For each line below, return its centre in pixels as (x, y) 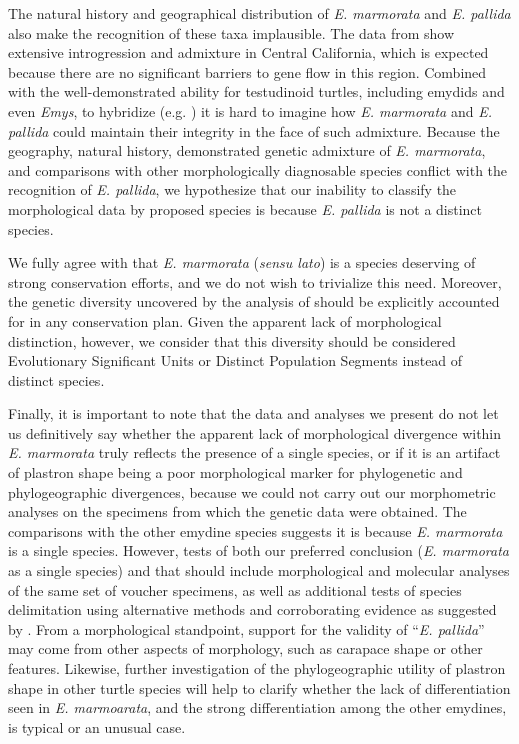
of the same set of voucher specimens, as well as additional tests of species (235, 589)
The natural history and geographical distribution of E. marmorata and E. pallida (259, 13)
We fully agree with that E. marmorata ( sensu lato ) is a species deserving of (242, 262)
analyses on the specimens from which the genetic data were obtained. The (237, 511)
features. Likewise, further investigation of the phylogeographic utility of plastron (257, 668)
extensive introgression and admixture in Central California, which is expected (248, 52)
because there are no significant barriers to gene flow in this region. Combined (247, 71)
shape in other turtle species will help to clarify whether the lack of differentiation (259, 687)
